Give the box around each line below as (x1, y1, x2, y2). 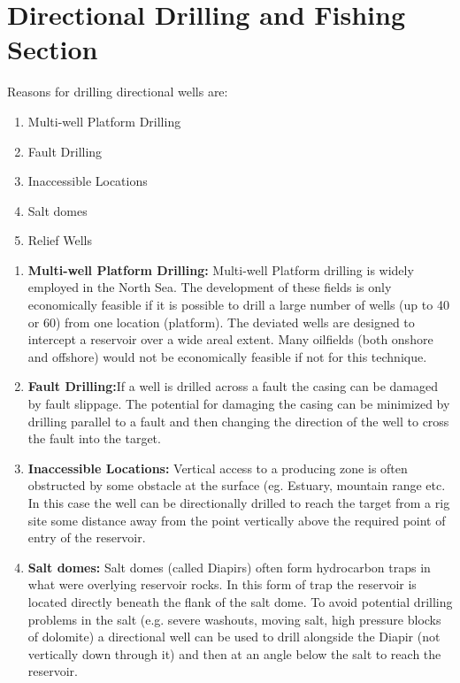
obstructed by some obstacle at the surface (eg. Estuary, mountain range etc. (27, 476, 446, 495)
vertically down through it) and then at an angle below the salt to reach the (27, 644, 441, 663)
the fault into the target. (27, 429, 161, 448)
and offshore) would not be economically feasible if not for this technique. (27, 347, 427, 365)
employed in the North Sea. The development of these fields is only (27, 278, 392, 296)
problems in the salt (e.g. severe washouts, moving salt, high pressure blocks (27, 610, 441, 628)
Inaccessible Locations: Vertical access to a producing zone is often (27, 458, 408, 477)
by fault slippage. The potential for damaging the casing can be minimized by (27, 395, 450, 413)
